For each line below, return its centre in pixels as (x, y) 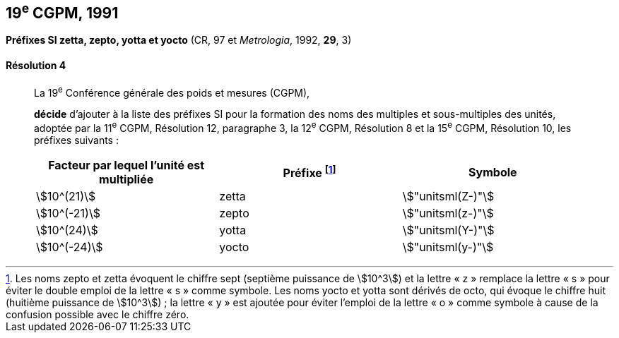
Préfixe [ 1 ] (309, 172)
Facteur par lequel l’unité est (126, 165)
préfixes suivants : (76, 140)
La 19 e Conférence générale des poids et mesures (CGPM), (172, 91)
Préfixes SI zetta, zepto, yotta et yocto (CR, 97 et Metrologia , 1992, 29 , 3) (179, 40)
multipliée (126, 179)
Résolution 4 (36, 66)
